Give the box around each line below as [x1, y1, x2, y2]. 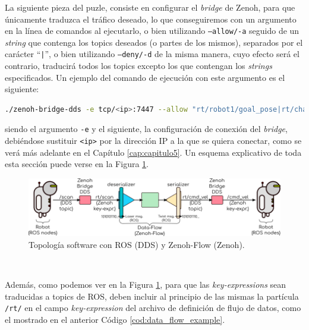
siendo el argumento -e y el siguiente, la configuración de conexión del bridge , [5, 122, 288, 135]
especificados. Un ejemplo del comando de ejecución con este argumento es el [5, 71, 285, 83]
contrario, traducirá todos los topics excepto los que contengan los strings [5, 59, 272, 72]
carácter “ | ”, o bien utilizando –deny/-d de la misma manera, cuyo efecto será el [5, 48, 299, 60]
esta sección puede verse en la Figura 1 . [5, 158, 149, 170]
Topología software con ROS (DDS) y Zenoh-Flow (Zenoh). [29, 238, 245, 250]
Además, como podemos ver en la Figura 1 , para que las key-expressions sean [5, 278, 286, 291]
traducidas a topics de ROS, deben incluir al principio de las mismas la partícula [5, 290, 299, 302]
